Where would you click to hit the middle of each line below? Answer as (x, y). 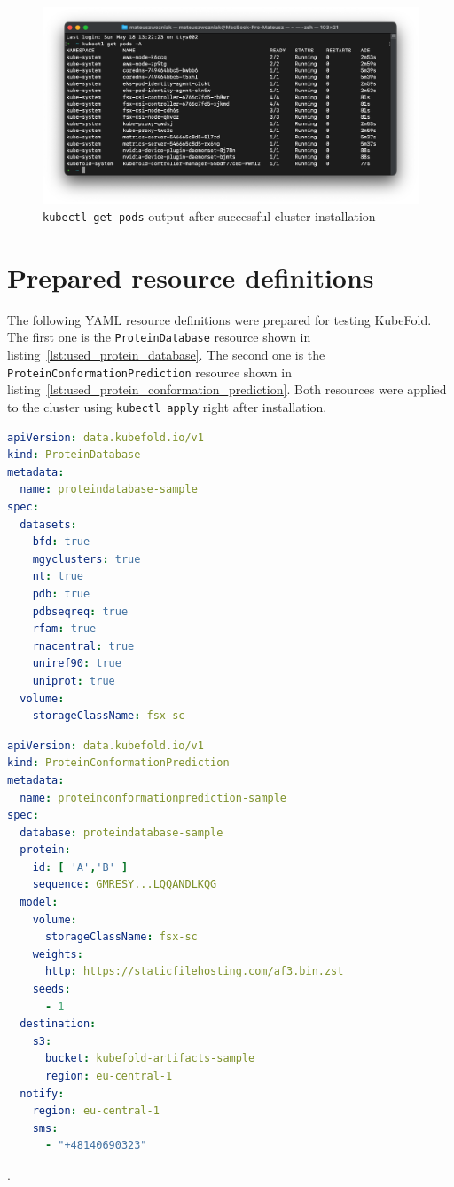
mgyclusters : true (86, 559)
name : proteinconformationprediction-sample (153, 798)
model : (39, 902)
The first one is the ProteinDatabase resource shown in (159, 337)
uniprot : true (74, 681)
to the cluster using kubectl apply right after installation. (167, 406)
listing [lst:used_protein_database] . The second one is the (166, 355)
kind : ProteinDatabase (74, 455)
